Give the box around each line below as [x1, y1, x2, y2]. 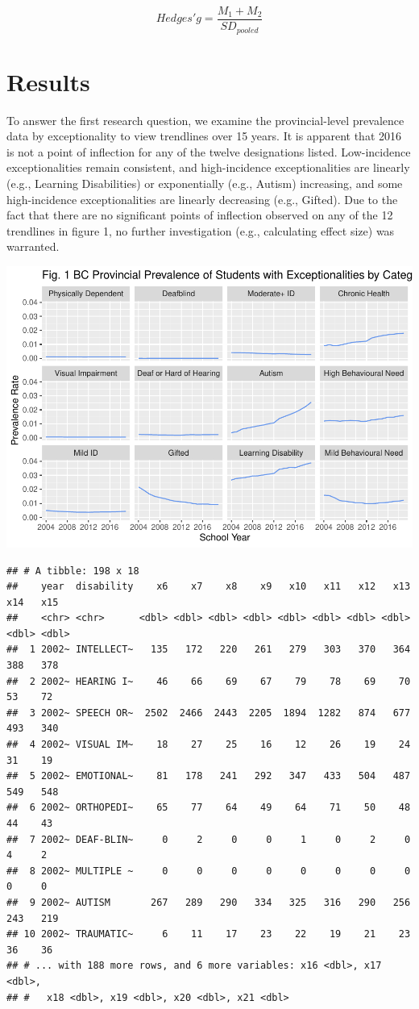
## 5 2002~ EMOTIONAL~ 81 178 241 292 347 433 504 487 [6, 770, 411, 782]
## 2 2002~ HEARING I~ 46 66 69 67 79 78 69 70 [6, 675, 411, 687]
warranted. [6, 238, 60, 255]
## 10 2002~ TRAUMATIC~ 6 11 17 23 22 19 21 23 [6, 928, 411, 940]
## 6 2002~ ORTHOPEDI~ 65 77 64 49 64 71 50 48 [6, 802, 411, 814]
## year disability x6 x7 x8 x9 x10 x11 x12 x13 [6, 581, 411, 593]
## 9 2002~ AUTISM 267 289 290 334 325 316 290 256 [6, 896, 411, 908]
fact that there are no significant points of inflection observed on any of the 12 [6, 206, 393, 223]
